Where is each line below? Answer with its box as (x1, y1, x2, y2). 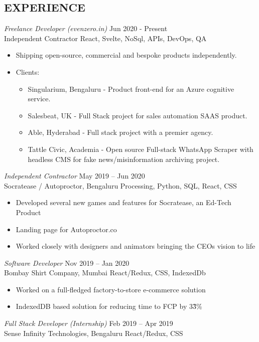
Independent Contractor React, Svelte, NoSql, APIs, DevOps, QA (4, 33, 207, 43)
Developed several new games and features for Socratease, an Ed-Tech (16, 197, 231, 208)
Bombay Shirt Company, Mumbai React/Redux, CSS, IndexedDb (4, 267, 206, 278)
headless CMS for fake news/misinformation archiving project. (28, 153, 220, 164)
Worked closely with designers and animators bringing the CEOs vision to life (16, 241, 255, 251)
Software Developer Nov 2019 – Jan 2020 (4, 257, 129, 268)
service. (28, 93, 51, 104)
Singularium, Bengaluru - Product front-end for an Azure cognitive (28, 83, 234, 94)
